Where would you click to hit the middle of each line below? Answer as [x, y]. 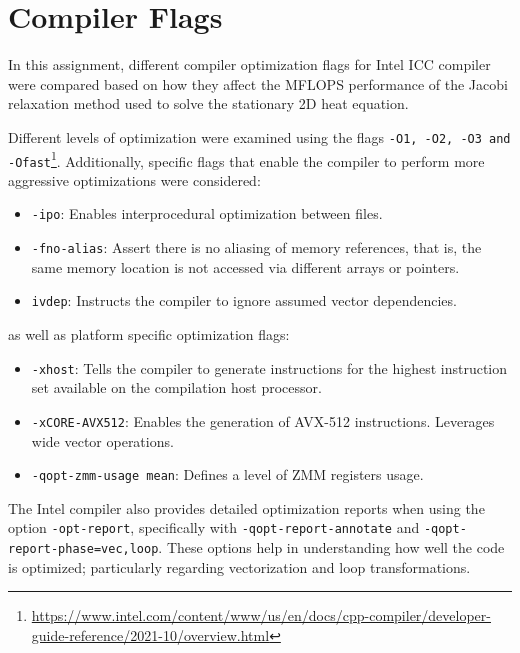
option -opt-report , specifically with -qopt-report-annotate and [214, 527]
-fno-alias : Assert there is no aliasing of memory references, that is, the [256, 247]
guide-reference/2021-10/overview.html [150, 634]
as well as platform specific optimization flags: [149, 334]
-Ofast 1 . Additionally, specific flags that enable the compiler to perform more [246, 159]
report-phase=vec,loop [83, 549]
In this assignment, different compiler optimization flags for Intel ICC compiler [249, 64]
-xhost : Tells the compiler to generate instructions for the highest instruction [269, 367]
